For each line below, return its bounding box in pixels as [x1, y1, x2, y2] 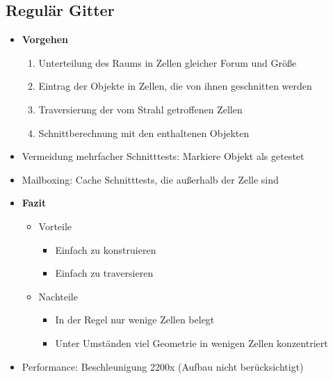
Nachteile [38, 289, 78, 303]
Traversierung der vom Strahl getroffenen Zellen [38, 102, 243, 116]
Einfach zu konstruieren [55, 242, 156, 257]
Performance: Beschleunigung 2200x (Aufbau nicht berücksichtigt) [22, 359, 304, 373]
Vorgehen [22, 32, 69, 47]
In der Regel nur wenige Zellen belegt [55, 312, 215, 327]
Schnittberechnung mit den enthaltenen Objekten [38, 125, 250, 140]
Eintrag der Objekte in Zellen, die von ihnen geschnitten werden [38, 79, 312, 93]
